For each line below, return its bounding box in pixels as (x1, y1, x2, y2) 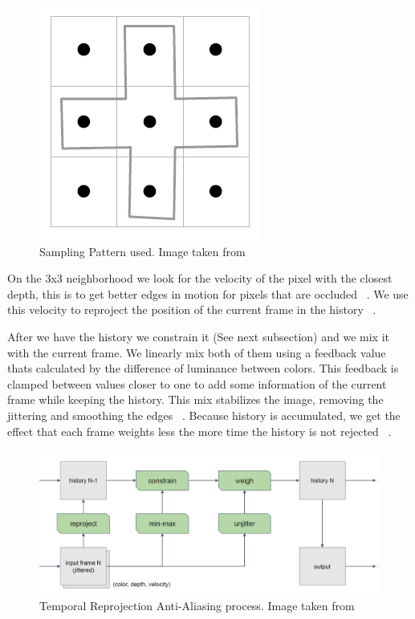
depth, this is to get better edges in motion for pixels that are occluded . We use (7, 285, 409, 302)
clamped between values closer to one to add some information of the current (7, 375, 387, 392)
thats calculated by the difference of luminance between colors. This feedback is (7, 360, 399, 377)
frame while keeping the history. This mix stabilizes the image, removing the (7, 391, 384, 408)
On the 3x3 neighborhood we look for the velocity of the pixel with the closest (7, 270, 393, 287)
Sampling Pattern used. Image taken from (39, 242, 246, 259)
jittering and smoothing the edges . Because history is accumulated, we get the (7, 406, 401, 423)
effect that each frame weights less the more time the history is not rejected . (7, 422, 392, 439)
